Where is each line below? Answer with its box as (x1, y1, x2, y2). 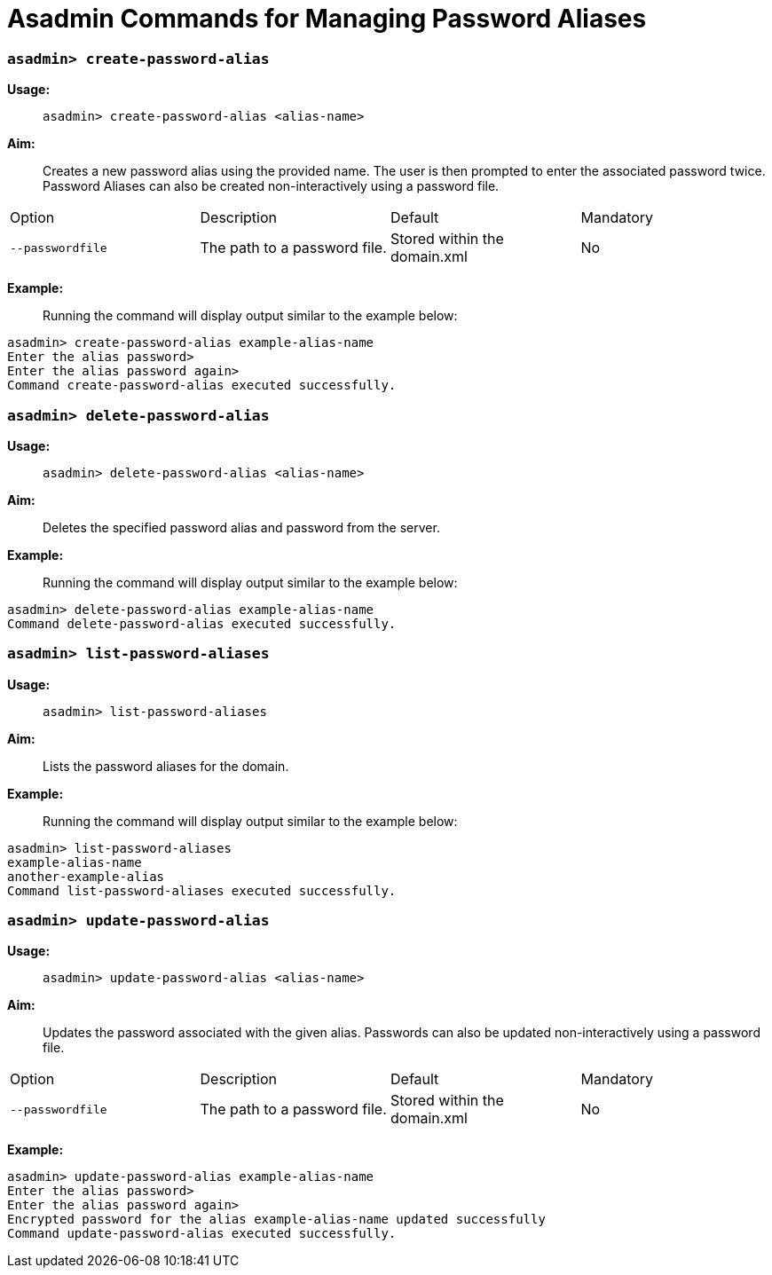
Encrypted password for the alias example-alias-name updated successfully (7, 1212, 546, 1227)
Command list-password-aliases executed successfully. (7, 883, 397, 898)
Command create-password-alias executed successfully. (7, 378, 397, 393)
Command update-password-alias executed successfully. (7, 1226, 397, 1241)
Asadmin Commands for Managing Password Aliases (7, 4, 647, 34)
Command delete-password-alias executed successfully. (7, 616, 397, 631)
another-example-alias (7, 869, 165, 884)
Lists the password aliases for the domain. (43, 758, 289, 774)
